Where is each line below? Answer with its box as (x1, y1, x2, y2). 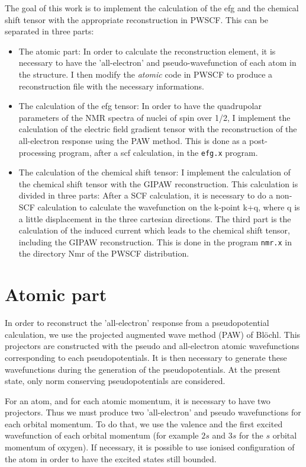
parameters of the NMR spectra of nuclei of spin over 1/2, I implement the (18, 111, 291, 123)
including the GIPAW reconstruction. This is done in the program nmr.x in (18, 235, 292, 248)
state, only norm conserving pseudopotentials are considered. (5, 375, 226, 387)
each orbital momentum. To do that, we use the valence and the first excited (5, 417, 283, 430)
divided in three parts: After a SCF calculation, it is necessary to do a (18, 189, 273, 201)
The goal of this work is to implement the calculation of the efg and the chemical (5, 2, 299, 14)
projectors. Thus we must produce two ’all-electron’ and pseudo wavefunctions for (5, 406, 301, 418)
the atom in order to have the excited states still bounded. (5, 452, 217, 465)
